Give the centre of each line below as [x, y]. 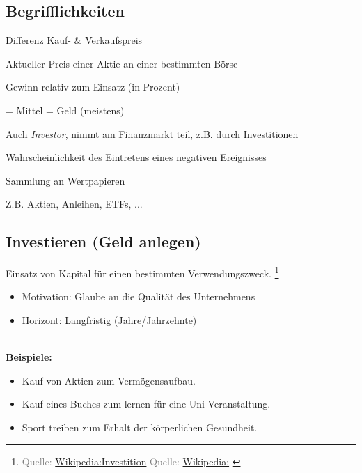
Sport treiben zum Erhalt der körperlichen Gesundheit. [140, 427]
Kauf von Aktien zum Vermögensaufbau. [109, 380]
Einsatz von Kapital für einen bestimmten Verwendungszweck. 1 [142, 272]
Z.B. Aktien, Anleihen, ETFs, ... [74, 204]
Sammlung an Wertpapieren [65, 180]
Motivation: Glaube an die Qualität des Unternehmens [139, 296]
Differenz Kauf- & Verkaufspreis [74, 40]
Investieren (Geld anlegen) [103, 241]
